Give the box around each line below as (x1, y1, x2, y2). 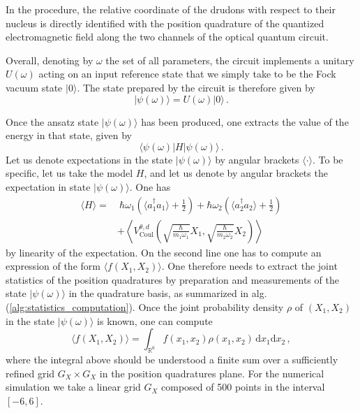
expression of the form (6, 259, 100, 273)
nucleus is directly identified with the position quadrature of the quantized (6, 15, 324, 30)
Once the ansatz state (6, 114, 99, 129)
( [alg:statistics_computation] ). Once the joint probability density (6, 299, 284, 314)
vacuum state (6, 80, 63, 94)
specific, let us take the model (6, 166, 133, 180)
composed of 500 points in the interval (161, 379, 325, 394)
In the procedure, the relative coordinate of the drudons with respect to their (6, 2, 336, 16)
